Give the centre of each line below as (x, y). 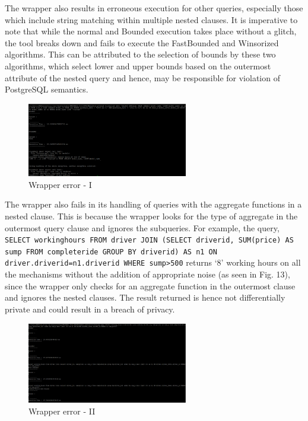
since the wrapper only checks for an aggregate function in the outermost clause (150, 286)
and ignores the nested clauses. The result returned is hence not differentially (145, 297)
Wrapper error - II (62, 411)
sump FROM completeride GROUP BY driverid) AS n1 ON (111, 252)
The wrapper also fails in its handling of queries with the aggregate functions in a (153, 204)
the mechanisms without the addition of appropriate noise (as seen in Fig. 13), (147, 274)
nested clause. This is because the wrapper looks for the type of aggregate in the (151, 216)
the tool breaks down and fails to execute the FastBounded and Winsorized (142, 42)
